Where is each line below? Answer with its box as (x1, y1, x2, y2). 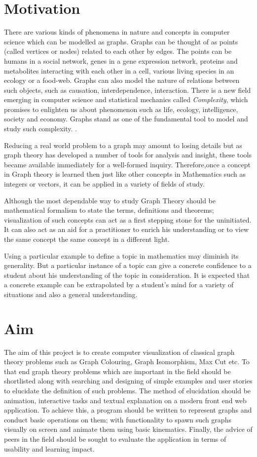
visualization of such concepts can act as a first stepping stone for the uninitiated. (4, 214, 252, 225)
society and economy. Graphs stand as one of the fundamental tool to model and (4, 114, 248, 124)
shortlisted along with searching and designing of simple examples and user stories (4, 376, 253, 386)
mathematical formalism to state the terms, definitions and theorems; (4, 205, 214, 215)
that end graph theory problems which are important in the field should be (4, 366, 231, 376)
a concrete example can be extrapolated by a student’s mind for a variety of (4, 279, 234, 290)
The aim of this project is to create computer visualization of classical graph (4, 346, 235, 357)
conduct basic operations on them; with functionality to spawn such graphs (4, 414, 231, 424)
